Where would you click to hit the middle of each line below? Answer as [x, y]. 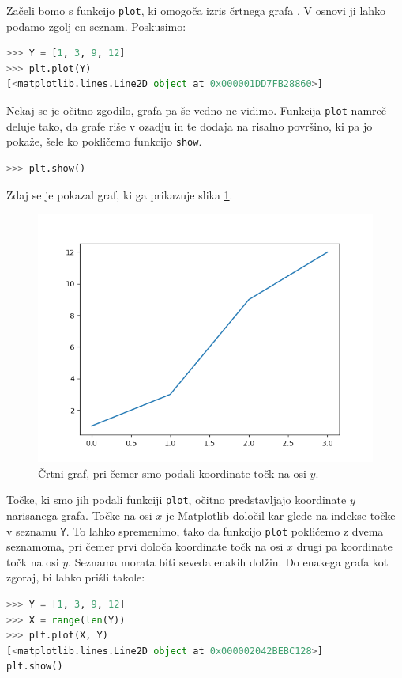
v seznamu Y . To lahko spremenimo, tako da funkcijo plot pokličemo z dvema [195, 530]
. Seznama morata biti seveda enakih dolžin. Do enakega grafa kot [228, 561]
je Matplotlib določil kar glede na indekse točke [280, 515]
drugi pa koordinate [344, 546]
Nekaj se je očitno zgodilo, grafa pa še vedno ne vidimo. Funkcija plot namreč [196, 110]
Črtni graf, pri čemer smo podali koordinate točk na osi [172, 473]
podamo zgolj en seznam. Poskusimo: [96, 26]
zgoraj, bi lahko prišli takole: [76, 577]
